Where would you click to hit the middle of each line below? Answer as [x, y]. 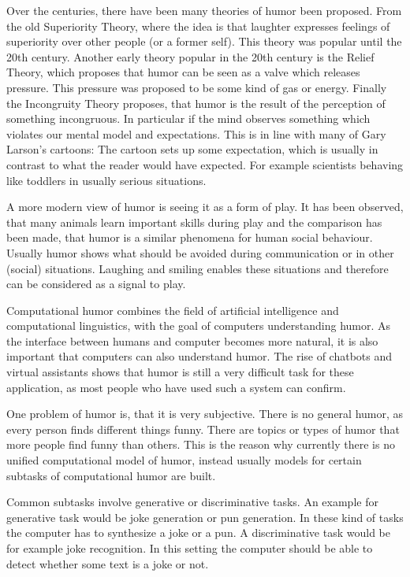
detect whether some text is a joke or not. [108, 563]
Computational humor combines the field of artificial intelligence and [173, 310]
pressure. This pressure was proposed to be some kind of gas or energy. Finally [197, 87]
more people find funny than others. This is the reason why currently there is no [201, 444]
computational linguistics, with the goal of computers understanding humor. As [199, 325]
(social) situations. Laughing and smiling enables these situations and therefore [198, 268]
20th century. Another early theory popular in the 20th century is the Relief [190, 56]
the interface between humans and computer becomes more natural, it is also [192, 340]
